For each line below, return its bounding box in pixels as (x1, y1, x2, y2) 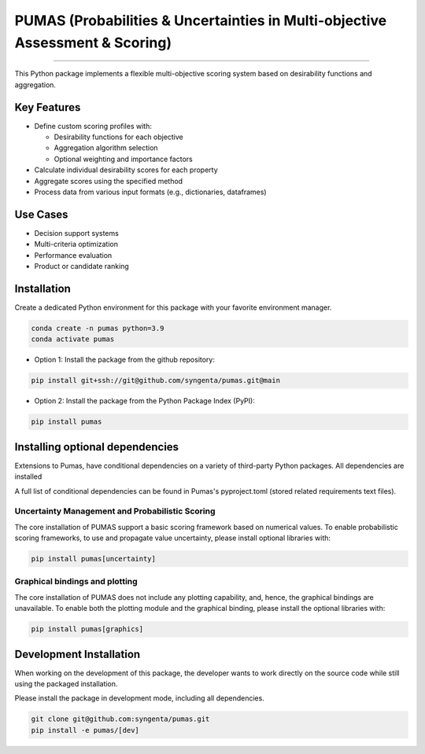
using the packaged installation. (14, 679, 118, 689)
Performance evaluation (34, 250, 113, 259)
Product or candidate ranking (34, 262, 129, 271)
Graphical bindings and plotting (14, 576, 138, 587)
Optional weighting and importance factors (54, 154, 193, 164)
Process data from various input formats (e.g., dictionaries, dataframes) (34, 187, 267, 197)
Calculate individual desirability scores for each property (34, 165, 218, 175)
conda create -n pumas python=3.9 (31, 323, 164, 333)
